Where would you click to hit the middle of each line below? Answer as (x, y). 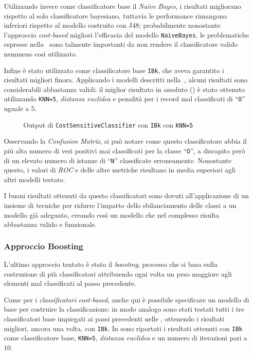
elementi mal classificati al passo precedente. (70, 283)
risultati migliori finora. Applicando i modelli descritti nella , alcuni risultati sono (126, 80)
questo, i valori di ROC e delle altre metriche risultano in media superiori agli (120, 170)
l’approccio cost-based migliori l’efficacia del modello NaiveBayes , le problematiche (126, 34)
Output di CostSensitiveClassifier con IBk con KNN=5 (108, 124)
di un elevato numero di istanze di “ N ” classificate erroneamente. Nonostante (118, 160)
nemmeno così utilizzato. (41, 54)
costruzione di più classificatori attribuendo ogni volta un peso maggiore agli (118, 273)
